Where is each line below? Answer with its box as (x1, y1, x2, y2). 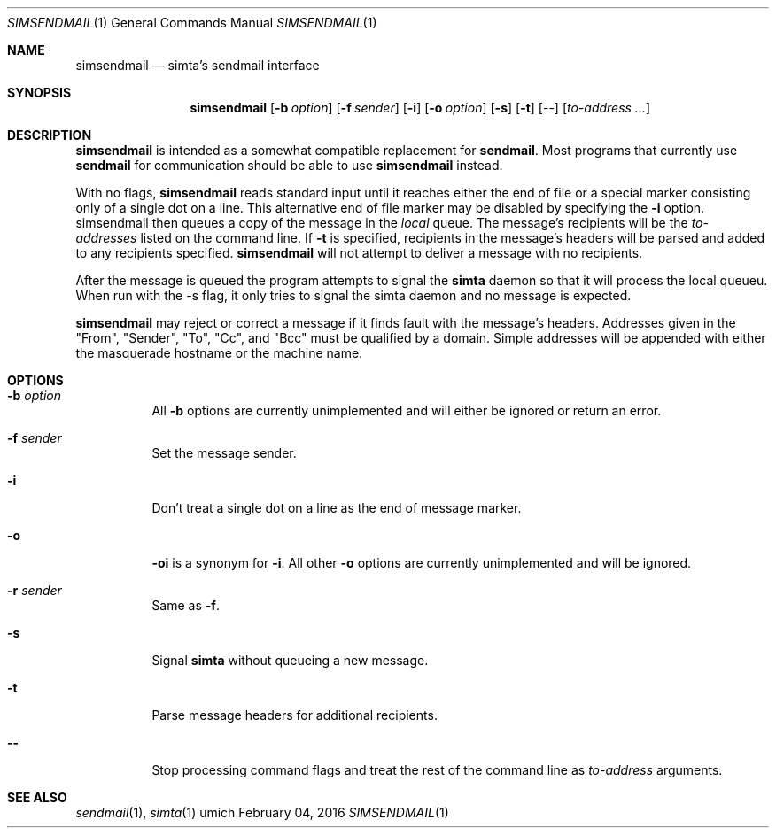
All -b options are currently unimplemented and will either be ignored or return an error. (151, 403, 662, 418)
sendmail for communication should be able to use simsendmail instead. (75, 158, 503, 173)
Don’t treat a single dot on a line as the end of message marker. (151, 500, 522, 515)
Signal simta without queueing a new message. (151, 653, 429, 668)
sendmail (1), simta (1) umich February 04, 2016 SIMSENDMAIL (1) (75, 805, 449, 820)
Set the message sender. (151, 445, 297, 460)
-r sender (7, 583, 62, 598)
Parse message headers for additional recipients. (151, 707, 438, 723)
